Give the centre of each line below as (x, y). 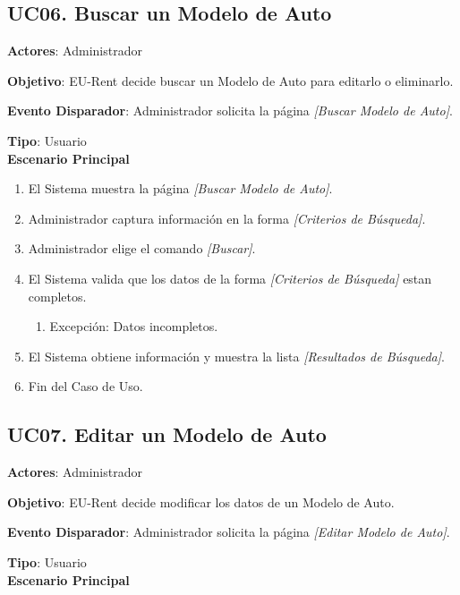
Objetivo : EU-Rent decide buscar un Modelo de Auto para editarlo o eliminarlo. (230, 80)
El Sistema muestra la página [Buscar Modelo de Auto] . (180, 188)
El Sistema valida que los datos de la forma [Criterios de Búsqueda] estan (230, 278)
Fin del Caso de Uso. (85, 386)
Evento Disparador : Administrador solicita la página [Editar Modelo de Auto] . (229, 532)
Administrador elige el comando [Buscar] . (142, 248)
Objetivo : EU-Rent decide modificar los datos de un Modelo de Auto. (201, 501)
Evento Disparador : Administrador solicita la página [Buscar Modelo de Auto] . (230, 110)
